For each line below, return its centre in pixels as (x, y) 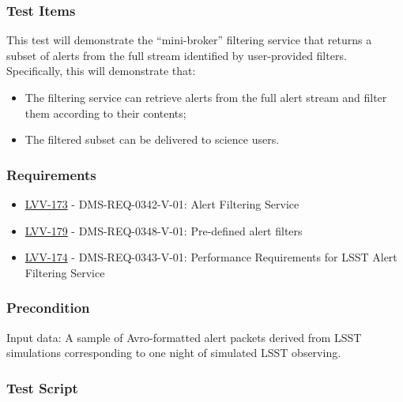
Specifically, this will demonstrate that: (101, 71)
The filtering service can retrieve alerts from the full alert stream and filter (206, 97)
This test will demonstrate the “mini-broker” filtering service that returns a (189, 40)
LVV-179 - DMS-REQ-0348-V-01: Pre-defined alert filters (164, 230)
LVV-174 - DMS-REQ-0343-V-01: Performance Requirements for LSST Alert (211, 257)
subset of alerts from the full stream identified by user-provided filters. (177, 55)
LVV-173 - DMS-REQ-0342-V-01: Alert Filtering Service (162, 204)
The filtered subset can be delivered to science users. (152, 139)
